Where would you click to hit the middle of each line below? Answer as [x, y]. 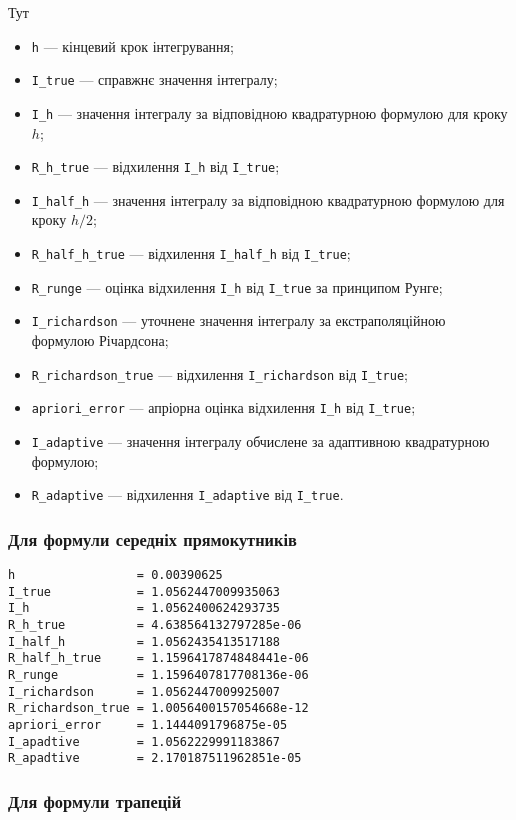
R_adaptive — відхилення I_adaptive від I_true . [187, 494]
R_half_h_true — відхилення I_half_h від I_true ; [191, 253]
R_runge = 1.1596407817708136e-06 [158, 675]
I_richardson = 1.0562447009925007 [144, 691]
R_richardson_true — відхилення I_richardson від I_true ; [219, 373]
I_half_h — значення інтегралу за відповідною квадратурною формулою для [268, 199]
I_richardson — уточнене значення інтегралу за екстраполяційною [238, 320]
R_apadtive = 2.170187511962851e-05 [155, 758]
